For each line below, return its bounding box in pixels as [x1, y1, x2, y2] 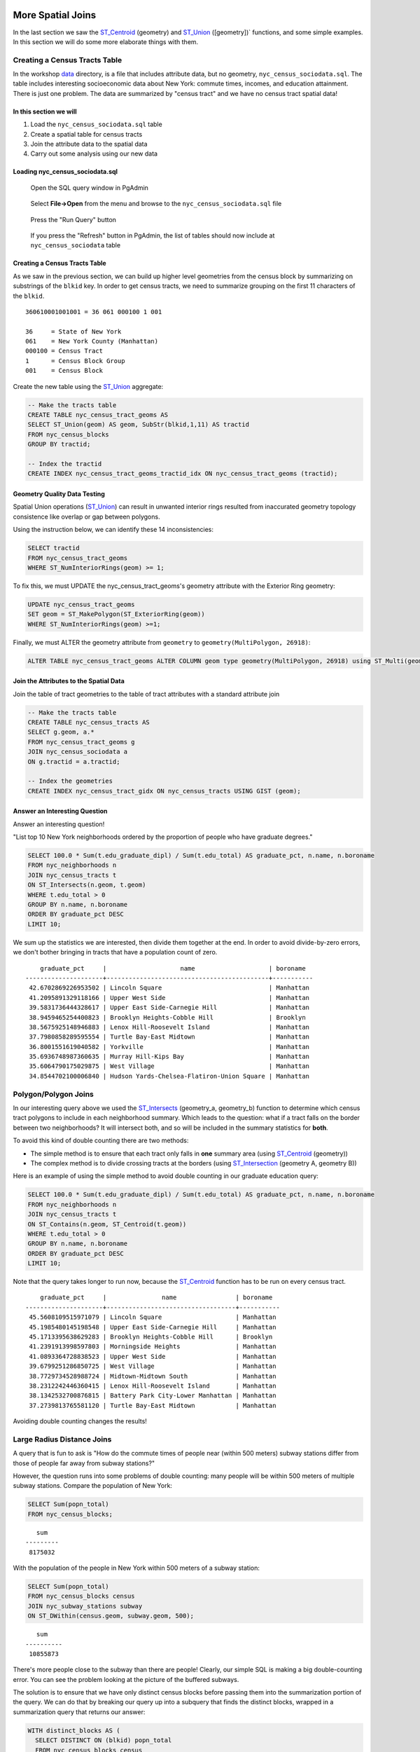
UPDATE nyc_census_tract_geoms [27, 600, 136, 608]
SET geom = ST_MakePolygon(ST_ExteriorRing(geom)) [27, 610, 206, 618]
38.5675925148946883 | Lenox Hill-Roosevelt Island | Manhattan [29, 1023, 310, 1031]
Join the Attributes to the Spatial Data [13, 677, 125, 685]
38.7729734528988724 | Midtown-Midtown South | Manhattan [29, 1372, 276, 1380]
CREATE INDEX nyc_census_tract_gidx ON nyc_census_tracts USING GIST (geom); [27, 787, 301, 795]
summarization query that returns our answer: [13, 1707, 146, 1716]
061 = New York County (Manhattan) [25, 337, 159, 345]
